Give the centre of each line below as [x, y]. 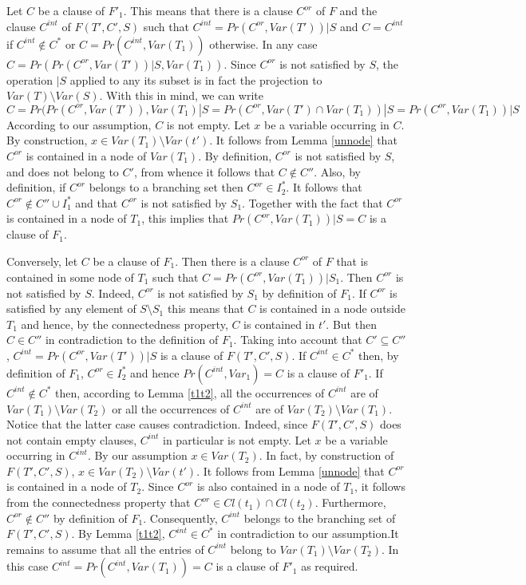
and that [97, 202]
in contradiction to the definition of [132, 340]
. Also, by [337, 171]
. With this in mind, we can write [181, 95]
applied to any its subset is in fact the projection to [196, 79]
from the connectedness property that [99, 502]
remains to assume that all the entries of [105, 549]
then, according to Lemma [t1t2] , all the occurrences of [190, 392]
